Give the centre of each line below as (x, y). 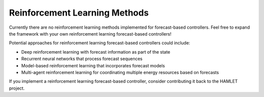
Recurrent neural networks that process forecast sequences (82, 59)
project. (17, 88)
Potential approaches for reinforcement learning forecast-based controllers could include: (99, 43)
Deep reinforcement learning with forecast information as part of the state (96, 52)
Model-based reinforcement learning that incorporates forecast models (93, 65)
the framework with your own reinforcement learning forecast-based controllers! (90, 34)
